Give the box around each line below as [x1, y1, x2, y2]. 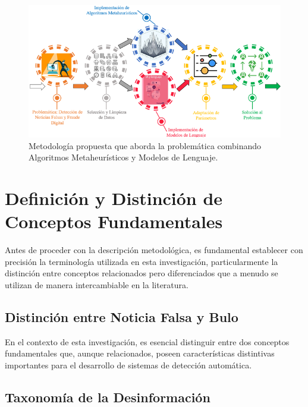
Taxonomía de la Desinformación [5, 387, 210, 406]
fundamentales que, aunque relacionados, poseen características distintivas [5, 347, 275, 359]
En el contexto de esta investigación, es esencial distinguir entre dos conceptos [5, 335, 290, 348]
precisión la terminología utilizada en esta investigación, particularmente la [5, 255, 278, 267]
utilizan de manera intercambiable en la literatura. [5, 278, 188, 291]
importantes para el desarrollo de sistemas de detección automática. [5, 358, 252, 371]
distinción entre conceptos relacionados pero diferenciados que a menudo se [5, 267, 278, 279]
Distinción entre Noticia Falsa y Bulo [5, 307, 238, 326]
